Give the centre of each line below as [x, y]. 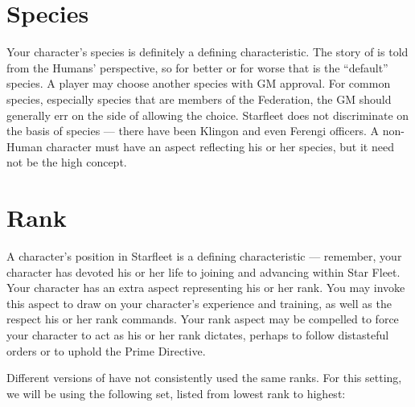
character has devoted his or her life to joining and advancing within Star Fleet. [203, 271]
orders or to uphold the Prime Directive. [106, 350]
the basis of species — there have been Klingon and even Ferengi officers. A [193, 131]
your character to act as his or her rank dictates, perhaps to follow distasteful [198, 334]
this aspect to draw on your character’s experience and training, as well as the [199, 303]
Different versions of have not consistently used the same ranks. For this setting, [204, 378]
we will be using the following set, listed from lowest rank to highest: [176, 393]
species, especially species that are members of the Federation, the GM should [199, 99]
